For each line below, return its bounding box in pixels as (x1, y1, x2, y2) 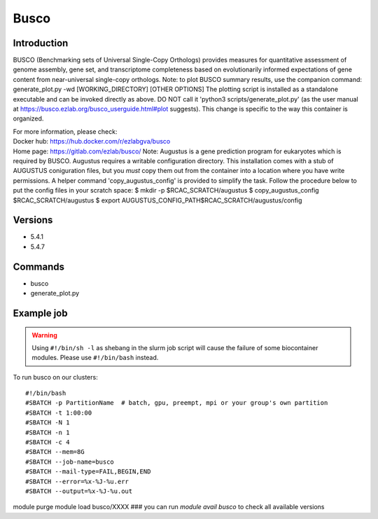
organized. (13, 114, 44, 123)
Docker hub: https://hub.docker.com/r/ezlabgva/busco (13, 137, 171, 146)
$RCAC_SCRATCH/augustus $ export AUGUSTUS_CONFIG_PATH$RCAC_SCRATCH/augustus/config (13, 196, 302, 205)
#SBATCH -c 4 (25, 438, 70, 446)
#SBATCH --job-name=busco (25, 457, 115, 466)
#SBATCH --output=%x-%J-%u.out (25, 487, 133, 495)
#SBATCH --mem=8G (25, 448, 85, 456)
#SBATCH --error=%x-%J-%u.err (25, 477, 129, 485)
